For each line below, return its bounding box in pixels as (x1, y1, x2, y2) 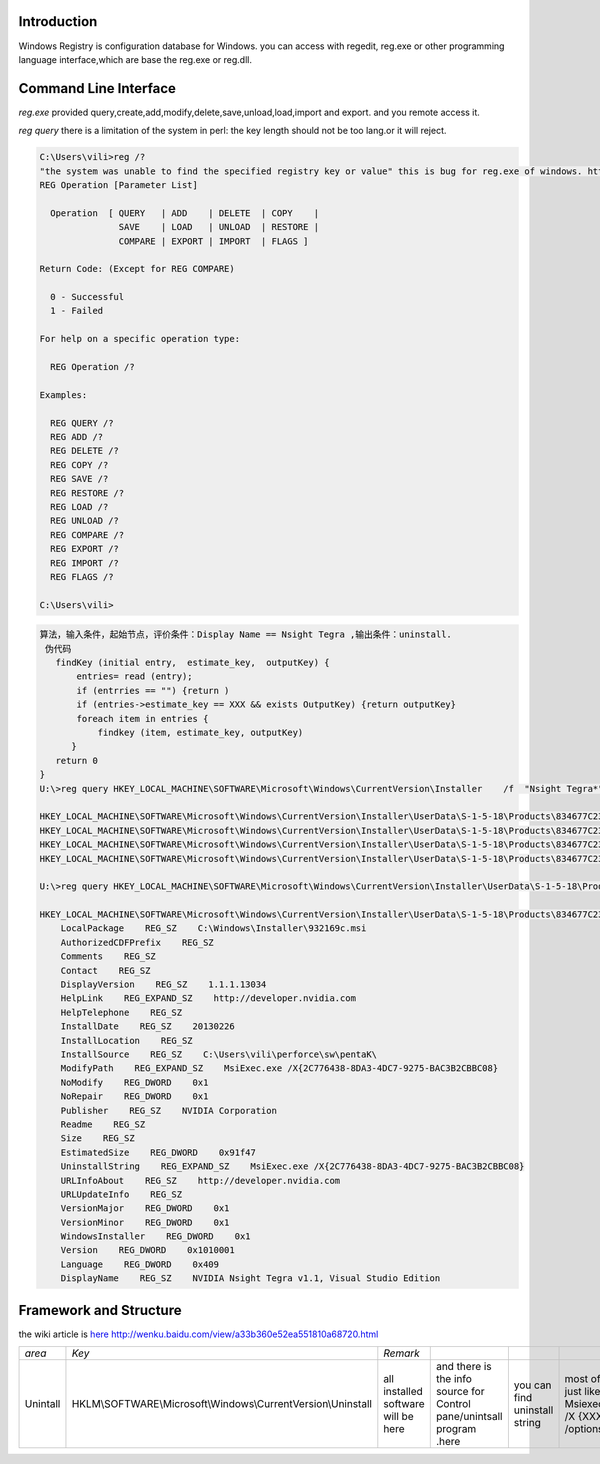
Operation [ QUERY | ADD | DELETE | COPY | (50, 207, 320, 219)
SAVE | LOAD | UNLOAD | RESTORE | (118, 221, 320, 233)
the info (435, 1372, 472, 1386)
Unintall (24, 1397, 61, 1411)
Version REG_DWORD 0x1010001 (60, 1245, 235, 1256)
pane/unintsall (435, 1410, 503, 1424)
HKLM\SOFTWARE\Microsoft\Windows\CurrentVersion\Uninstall (71, 1397, 372, 1411)
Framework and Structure (18, 1301, 182, 1319)
